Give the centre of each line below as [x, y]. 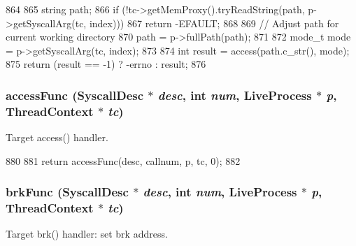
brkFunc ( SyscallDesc [67, 192]
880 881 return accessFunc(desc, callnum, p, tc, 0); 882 [123, 160]
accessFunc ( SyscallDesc [75, 95]
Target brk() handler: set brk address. [87, 234]
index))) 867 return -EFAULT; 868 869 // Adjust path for [214, 23]
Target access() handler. [57, 137]
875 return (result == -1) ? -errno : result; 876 [106, 64]
